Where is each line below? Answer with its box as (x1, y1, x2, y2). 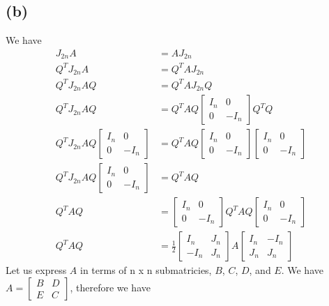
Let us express (6, 263, 67, 277)
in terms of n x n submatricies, (79, 263, 212, 277)
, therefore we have (70, 280, 151, 294)
